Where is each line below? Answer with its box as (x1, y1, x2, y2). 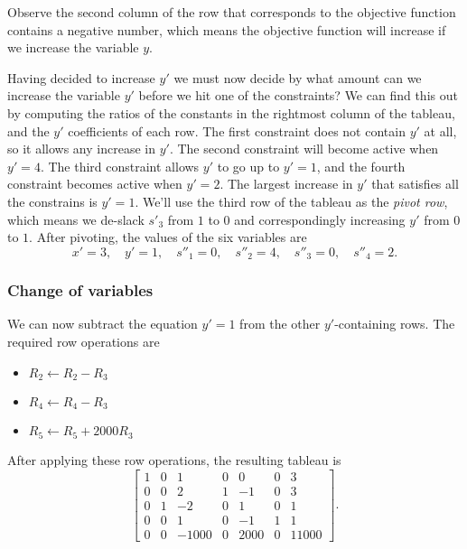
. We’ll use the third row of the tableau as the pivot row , (135, 191, 448, 210)
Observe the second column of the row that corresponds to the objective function (7, 3, 456, 21)
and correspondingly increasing (234, 209, 406, 228)
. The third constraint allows (40, 156, 200, 175)
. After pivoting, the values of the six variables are (29, 228, 307, 247)
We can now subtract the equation (7, 314, 198, 333)
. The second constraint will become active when (169, 139, 439, 158)
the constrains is (7, 191, 98, 210)
